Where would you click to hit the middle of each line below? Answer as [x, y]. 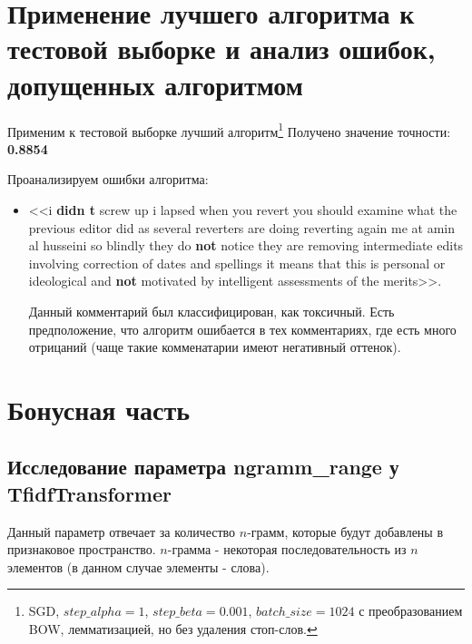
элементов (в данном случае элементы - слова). [138, 566]
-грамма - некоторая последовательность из [287, 549]
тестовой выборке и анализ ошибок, [221, 49]
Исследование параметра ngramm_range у [203, 467]
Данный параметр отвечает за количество [122, 531]
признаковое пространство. [82, 549]
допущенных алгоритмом [155, 84]
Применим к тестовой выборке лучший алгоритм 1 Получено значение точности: [229, 130]
